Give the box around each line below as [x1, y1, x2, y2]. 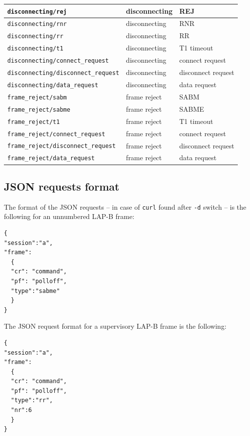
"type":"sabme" [11, 287, 60, 294]
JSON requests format [4, 178, 120, 194]
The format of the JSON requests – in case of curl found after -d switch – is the [4, 201, 247, 212]
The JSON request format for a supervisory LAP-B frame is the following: [4, 321, 227, 331]
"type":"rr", [11, 397, 53, 404]
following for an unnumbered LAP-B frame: [4, 211, 135, 221]
